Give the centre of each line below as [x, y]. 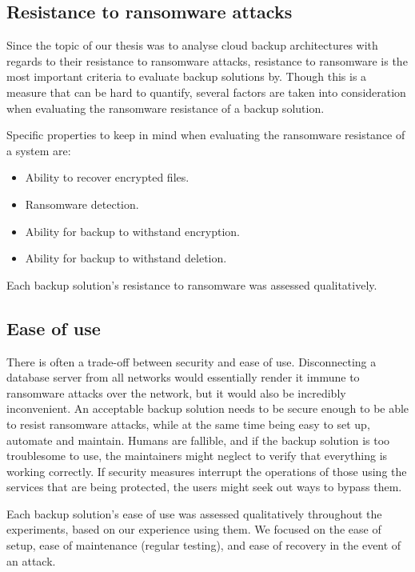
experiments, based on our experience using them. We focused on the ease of [194, 529]
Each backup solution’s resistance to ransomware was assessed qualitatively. [192, 284]
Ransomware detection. [82, 204]
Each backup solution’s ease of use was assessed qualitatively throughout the [194, 513]
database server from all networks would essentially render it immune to [183, 377]
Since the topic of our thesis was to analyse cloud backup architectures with [192, 45]
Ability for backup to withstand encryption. [132, 231]
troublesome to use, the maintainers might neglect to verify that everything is [197, 456]
